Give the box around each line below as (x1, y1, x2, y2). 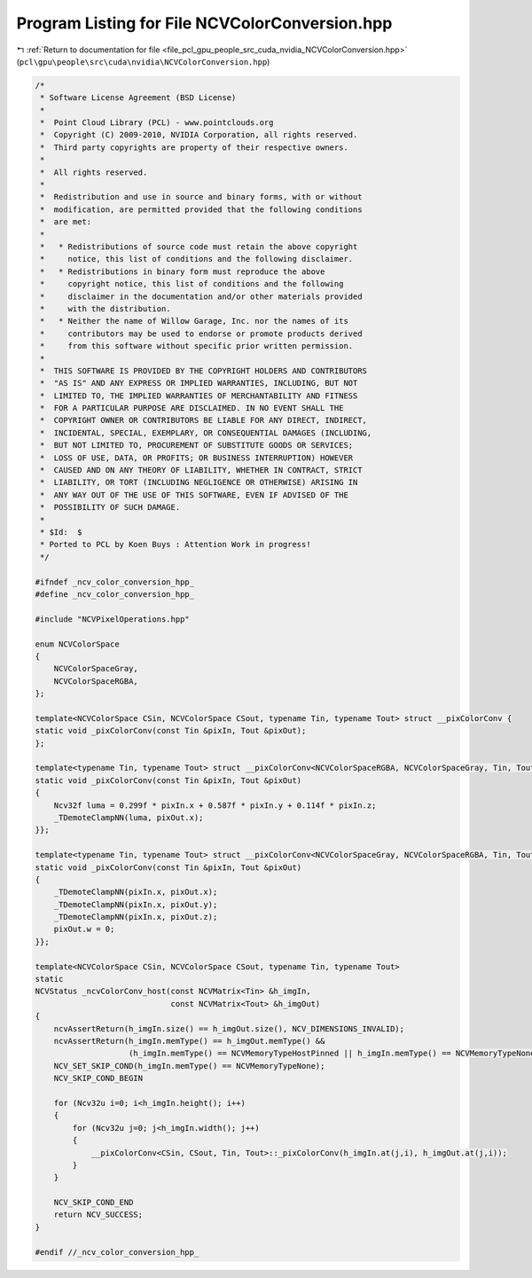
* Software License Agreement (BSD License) (40, 93, 237, 103)
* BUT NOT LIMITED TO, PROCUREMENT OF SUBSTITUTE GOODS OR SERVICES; (40, 440, 354, 451)
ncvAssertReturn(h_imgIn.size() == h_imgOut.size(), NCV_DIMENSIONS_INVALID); (53, 1023, 405, 1033)
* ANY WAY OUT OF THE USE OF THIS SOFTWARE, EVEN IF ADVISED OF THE (40, 490, 349, 500)
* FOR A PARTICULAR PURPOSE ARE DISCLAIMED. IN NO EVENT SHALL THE (40, 404, 344, 413)
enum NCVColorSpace (35, 639, 120, 649)
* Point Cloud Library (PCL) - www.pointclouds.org (40, 118, 274, 128)
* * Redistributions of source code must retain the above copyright (40, 242, 358, 252)
